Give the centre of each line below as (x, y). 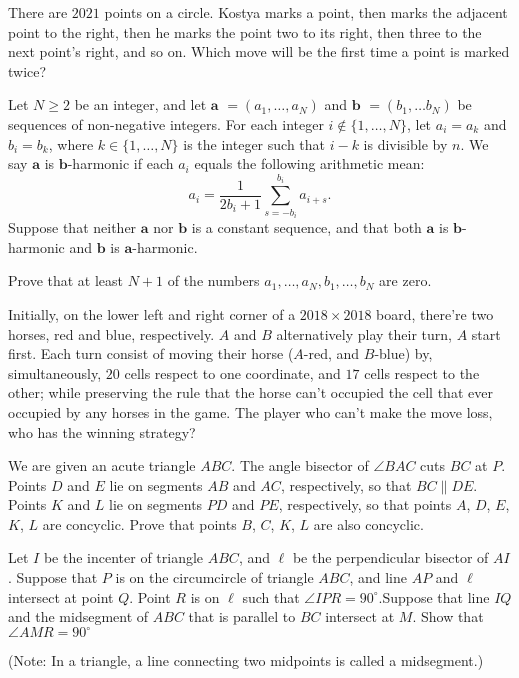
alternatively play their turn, (364, 333)
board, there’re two (435, 313)
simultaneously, (55, 372)
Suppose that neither (72, 227)
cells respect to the (422, 372)
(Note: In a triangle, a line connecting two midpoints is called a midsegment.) (246, 660)
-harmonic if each (120, 163)
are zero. (405, 280)
